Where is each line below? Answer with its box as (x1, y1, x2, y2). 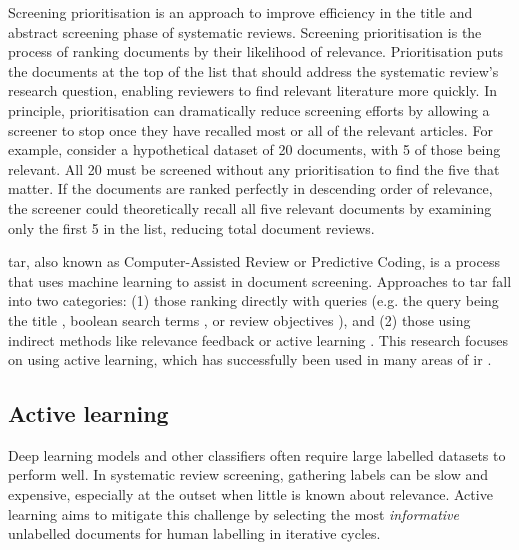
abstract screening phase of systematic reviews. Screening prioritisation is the (8, 21, 482, 42)
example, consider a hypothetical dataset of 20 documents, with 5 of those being (8, 139, 501, 160)
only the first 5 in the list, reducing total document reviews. (8, 217, 375, 238)
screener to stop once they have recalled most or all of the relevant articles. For (8, 119, 493, 140)
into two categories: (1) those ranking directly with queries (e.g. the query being (8, 290, 499, 311)
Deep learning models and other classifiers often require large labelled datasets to (8, 444, 506, 465)
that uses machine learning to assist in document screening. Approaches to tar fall (8, 270, 512, 291)
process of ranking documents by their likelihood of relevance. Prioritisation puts (8, 41, 504, 62)
